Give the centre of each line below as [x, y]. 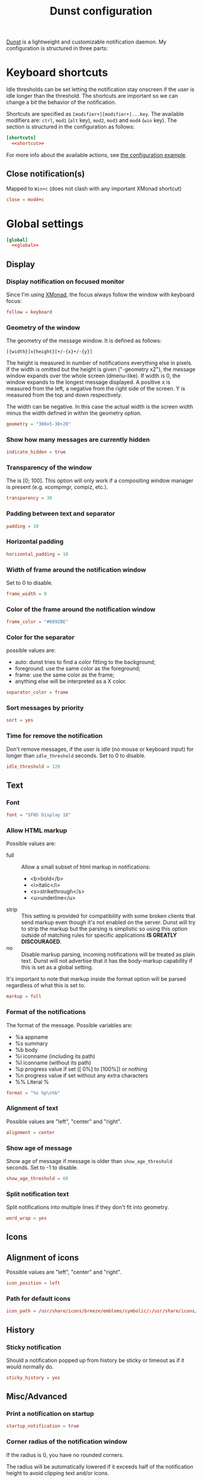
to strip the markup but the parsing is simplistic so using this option [105, 929]
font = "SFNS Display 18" [38, 815]
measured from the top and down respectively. [64, 395]
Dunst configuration [101, 11]
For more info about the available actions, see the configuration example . [97, 155]
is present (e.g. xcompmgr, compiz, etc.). [57, 487]
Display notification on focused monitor [65, 281]
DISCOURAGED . [41, 942]
